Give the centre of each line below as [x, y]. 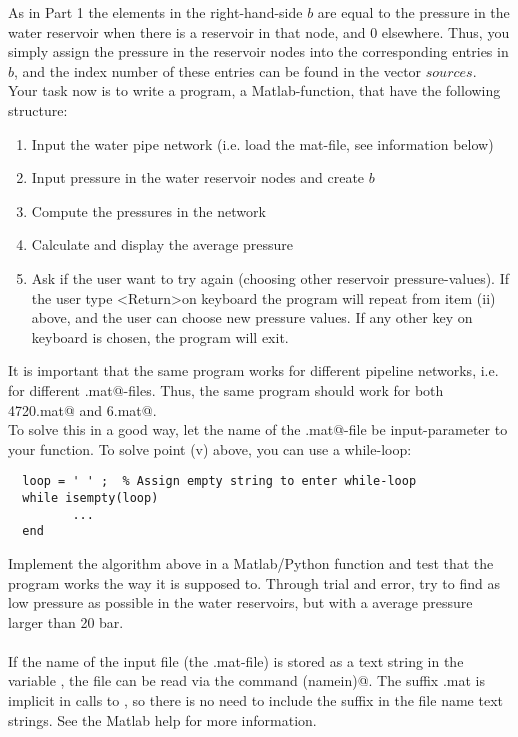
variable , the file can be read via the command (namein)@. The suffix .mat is [246, 680]
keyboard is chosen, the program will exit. [160, 336]
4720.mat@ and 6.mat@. [82, 409]
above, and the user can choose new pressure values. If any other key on [252, 317]
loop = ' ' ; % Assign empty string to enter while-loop [219, 481]
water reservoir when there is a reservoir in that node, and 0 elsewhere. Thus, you [259, 31]
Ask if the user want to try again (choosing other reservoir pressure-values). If [270, 277]
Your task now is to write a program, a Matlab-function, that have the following [254, 90]
